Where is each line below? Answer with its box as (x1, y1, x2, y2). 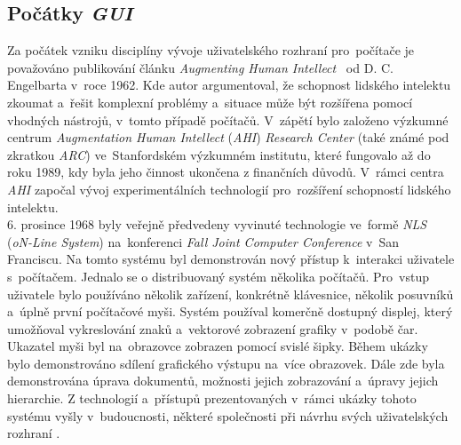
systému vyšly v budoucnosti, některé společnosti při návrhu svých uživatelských (7, 406, 449, 425)
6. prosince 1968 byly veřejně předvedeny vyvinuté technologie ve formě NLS (7, 215, 427, 234)
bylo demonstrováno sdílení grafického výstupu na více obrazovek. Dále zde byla (7, 354, 445, 372)
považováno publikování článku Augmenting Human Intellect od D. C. (7, 58, 393, 76)
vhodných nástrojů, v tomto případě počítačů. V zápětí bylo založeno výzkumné (7, 110, 449, 129)
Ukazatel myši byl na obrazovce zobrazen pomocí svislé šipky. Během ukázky (7, 337, 428, 355)
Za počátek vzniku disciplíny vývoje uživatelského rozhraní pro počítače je (7, 41, 415, 60)
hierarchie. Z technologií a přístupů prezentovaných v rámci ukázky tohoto (7, 389, 417, 408)
